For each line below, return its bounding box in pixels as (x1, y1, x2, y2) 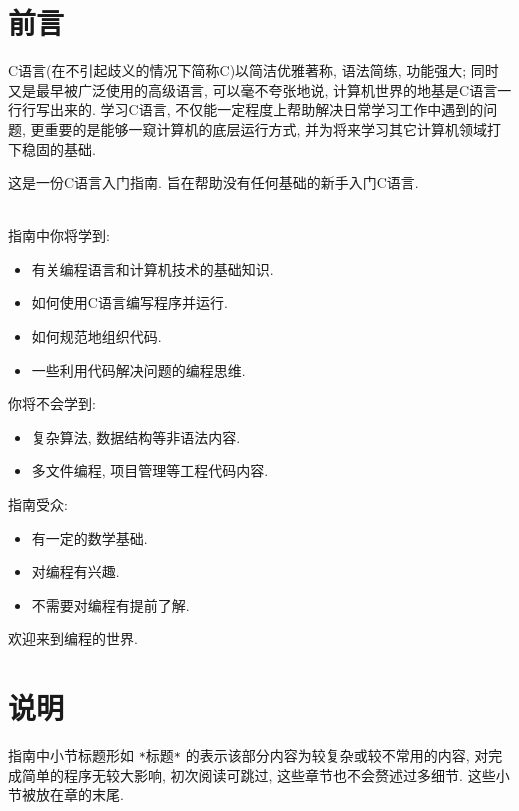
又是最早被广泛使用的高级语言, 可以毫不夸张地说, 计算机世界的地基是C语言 (8, 79, 498, 100)
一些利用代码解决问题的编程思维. (31, 359, 246, 380)
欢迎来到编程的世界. (8, 628, 138, 649)
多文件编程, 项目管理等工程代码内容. (31, 460, 269, 481)
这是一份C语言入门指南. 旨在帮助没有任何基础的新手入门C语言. (8, 172, 419, 193)
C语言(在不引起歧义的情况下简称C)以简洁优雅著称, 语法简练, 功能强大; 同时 (8, 60, 499, 81)
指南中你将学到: (8, 225, 110, 246)
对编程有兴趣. (31, 561, 120, 582)
